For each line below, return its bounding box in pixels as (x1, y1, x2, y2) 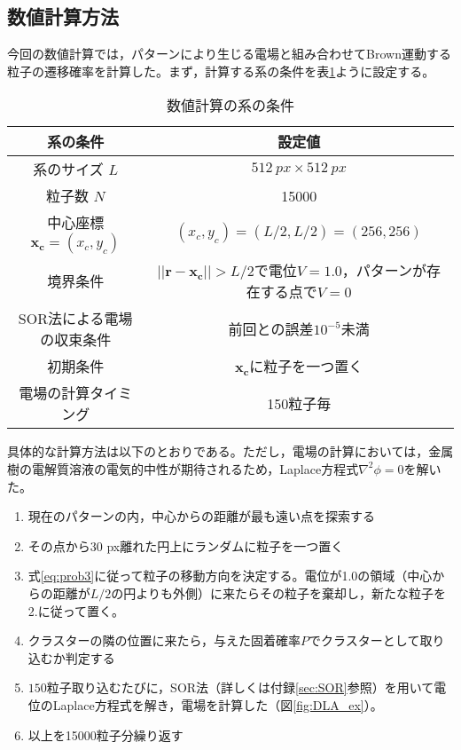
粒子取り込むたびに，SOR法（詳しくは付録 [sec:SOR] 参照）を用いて (46, 678, 434, 697)
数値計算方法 (7, 3, 119, 30)
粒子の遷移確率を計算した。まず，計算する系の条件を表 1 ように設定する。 (7, 61, 435, 80)
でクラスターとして (309, 631, 420, 650)
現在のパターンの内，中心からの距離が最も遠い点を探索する (27, 507, 376, 525)
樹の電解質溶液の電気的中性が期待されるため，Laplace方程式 (7, 459, 359, 478)
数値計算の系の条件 (166, 95, 294, 116)
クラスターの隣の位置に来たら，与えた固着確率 (27, 631, 301, 650)
